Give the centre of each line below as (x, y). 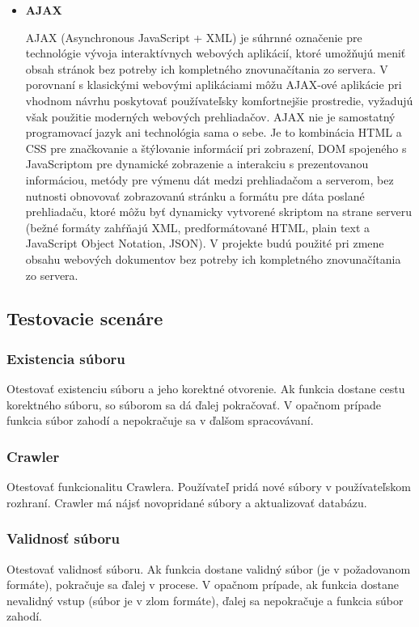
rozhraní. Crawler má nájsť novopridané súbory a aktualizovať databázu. (187, 502)
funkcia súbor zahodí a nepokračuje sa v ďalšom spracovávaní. (160, 420)
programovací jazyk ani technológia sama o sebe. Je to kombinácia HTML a (214, 132)
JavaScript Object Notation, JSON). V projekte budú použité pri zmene (205, 243)
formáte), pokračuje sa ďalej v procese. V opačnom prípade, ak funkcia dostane (203, 585)
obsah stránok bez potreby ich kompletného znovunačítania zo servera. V (207, 68)
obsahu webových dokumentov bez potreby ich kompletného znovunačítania (213, 258)
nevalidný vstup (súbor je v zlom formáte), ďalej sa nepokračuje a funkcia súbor (205, 600)
